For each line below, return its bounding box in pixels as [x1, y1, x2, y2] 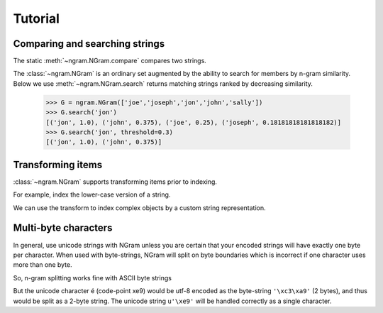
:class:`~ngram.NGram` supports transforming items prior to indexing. [13, 177, 218, 186]
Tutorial [13, 11, 60, 26]
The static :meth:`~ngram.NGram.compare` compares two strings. [13, 57, 207, 65]
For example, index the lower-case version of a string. [13, 190, 171, 199]
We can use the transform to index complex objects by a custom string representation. [13, 203, 266, 212]
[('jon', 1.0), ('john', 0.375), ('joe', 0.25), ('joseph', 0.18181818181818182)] [45, 118, 342, 126]
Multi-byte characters [13, 222, 113, 234]
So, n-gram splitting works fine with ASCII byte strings [13, 273, 172, 282]
